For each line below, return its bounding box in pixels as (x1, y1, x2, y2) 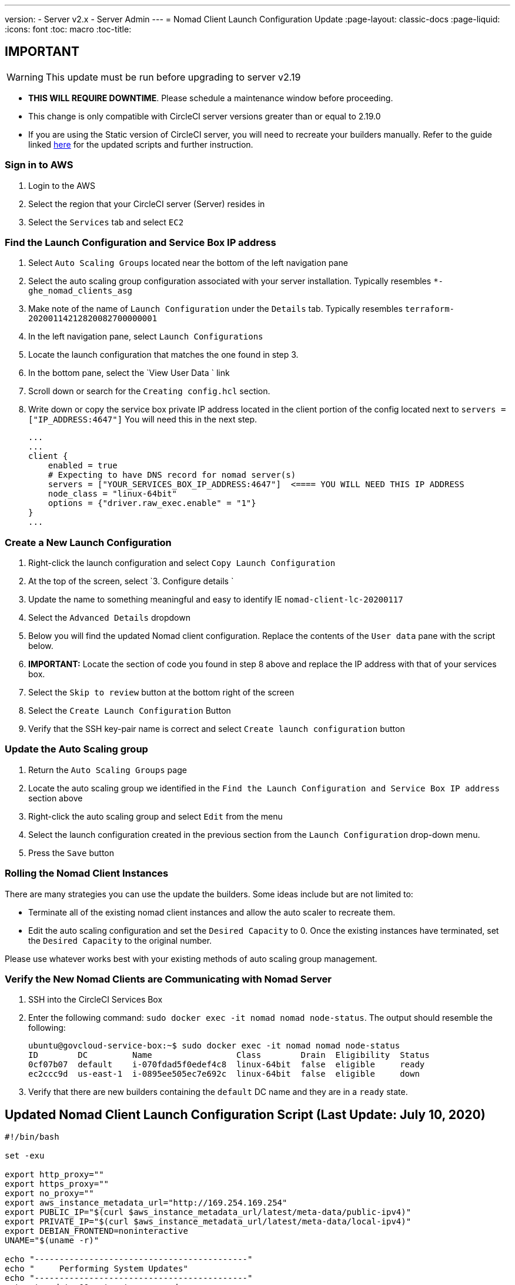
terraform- (404, 304, 455, 314)
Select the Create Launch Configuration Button (28, 705, 231, 716)
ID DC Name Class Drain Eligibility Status (28, 1050, 430, 1060)
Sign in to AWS (5, 159, 73, 171)
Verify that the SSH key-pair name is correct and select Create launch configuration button (28, 724, 405, 734)
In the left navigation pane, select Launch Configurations (28, 331, 263, 342)
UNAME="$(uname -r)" (5, 1236, 99, 1246)
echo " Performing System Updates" (5, 1264, 188, 1274)
